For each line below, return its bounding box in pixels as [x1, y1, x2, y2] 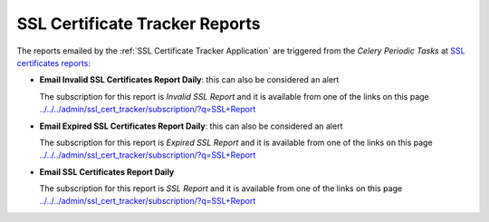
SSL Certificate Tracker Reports [16, 14, 261, 34]
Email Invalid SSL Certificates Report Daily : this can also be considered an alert [39, 74, 340, 85]
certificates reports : [16, 57, 91, 68]
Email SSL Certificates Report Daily [39, 166, 175, 177]
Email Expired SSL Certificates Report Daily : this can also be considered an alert [39, 121, 343, 131]
